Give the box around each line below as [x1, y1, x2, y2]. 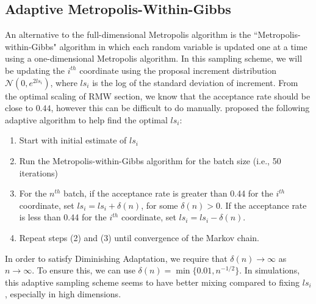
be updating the [5, 63, 65, 76]
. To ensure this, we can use [32, 264, 135, 277]
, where [50, 76, 77, 89]
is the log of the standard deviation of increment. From [92, 76, 298, 89]
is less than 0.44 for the [19, 211, 107, 223]
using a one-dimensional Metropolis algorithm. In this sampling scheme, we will [5, 52, 303, 65]
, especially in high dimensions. [5, 288, 121, 300]
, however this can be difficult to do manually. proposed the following [51, 101, 310, 114]
